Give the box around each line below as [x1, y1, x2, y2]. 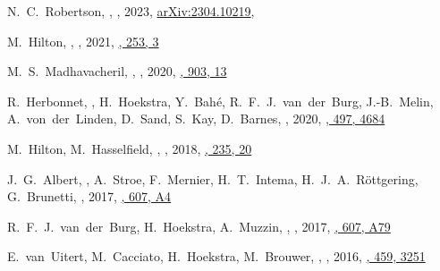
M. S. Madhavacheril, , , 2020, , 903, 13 [7, 62, 227, 80]
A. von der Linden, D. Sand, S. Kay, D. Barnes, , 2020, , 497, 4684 [7, 109, 385, 128]
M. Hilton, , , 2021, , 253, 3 [7, 31, 159, 50]
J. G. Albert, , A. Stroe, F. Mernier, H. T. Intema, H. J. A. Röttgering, [7, 169, 419, 188]
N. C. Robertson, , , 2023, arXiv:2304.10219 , [7, 2, 255, 20]
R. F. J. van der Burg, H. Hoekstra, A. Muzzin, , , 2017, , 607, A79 [7, 216, 391, 235]
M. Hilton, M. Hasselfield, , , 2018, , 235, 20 [7, 139, 252, 157]
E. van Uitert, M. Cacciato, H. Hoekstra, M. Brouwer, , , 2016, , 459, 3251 [7, 247, 426, 266]
